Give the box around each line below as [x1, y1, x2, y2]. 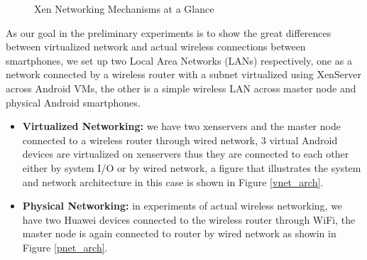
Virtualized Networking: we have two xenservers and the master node [22, 119, 341, 134]
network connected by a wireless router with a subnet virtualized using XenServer [6, 67, 362, 82]
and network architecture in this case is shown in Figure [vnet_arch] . [22, 174, 324, 189]
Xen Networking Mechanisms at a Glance [34, 1, 214, 16]
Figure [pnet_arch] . [22, 239, 108, 254]
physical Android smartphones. [6, 94, 141, 109]
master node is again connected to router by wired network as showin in [22, 226, 336, 241]
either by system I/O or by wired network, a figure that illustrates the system [22, 160, 361, 175]
